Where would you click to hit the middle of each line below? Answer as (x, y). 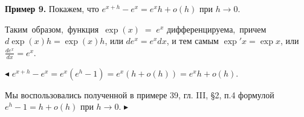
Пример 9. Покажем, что (52, 8)
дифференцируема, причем (216, 29)
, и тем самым (192, 41)
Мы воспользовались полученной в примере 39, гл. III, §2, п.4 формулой (140, 94)
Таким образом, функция (52, 29)
